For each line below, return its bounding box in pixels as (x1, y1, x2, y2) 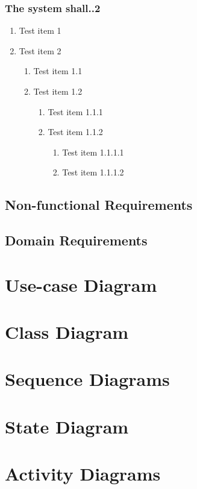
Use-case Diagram (5, 272, 157, 297)
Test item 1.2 (33, 85, 83, 97)
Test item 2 (19, 44, 61, 57)
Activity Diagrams (5, 461, 161, 486)
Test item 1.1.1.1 (62, 145, 124, 158)
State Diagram (5, 414, 129, 438)
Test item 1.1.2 (48, 125, 103, 138)
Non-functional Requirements (5, 195, 193, 214)
